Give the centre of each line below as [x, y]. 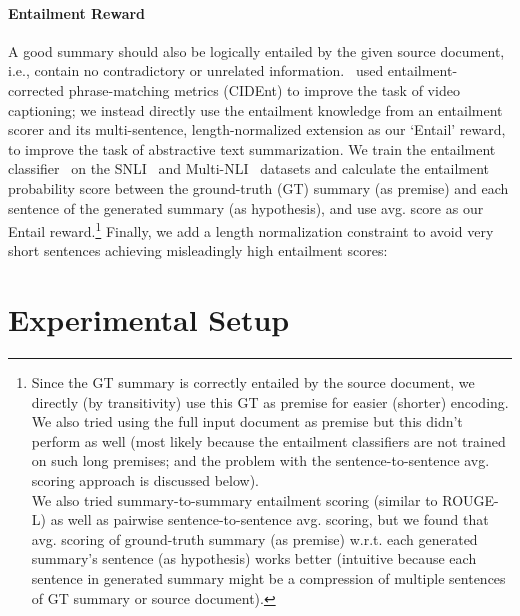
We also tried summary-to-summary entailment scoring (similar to [234, 499]
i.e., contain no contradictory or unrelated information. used [196, 70]
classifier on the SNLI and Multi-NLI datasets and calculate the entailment [249, 168]
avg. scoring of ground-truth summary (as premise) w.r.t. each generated [254, 538]
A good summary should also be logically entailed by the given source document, [256, 50]
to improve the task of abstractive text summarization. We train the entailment [252, 148]
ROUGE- [470, 499]
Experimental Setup [149, 319]
